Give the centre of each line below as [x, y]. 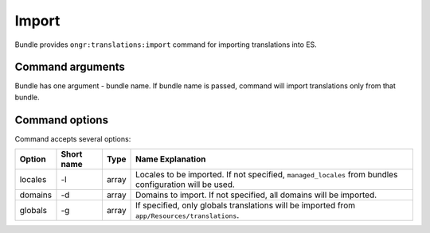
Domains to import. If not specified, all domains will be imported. [256, 195]
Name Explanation [171, 159]
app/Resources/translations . [188, 216]
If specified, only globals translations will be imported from [246, 205]
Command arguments [70, 67]
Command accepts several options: [73, 138]
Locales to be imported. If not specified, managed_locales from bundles [267, 175]
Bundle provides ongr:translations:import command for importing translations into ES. [166, 45]
